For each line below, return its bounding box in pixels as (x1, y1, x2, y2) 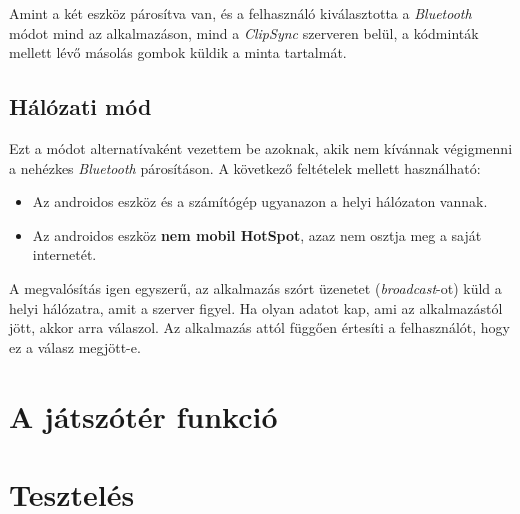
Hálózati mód (9, 91, 152, 122)
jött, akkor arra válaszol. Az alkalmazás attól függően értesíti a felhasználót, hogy (9, 317, 510, 338)
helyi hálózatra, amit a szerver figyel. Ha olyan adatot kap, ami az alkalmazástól (9, 297, 503, 318)
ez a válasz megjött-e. (9, 336, 141, 357)
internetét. (32, 244, 97, 265)
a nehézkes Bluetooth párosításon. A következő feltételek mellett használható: (9, 157, 481, 178)
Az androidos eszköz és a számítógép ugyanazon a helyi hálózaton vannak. (32, 191, 488, 212)
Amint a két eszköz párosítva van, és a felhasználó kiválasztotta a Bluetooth (9, 3, 472, 23)
